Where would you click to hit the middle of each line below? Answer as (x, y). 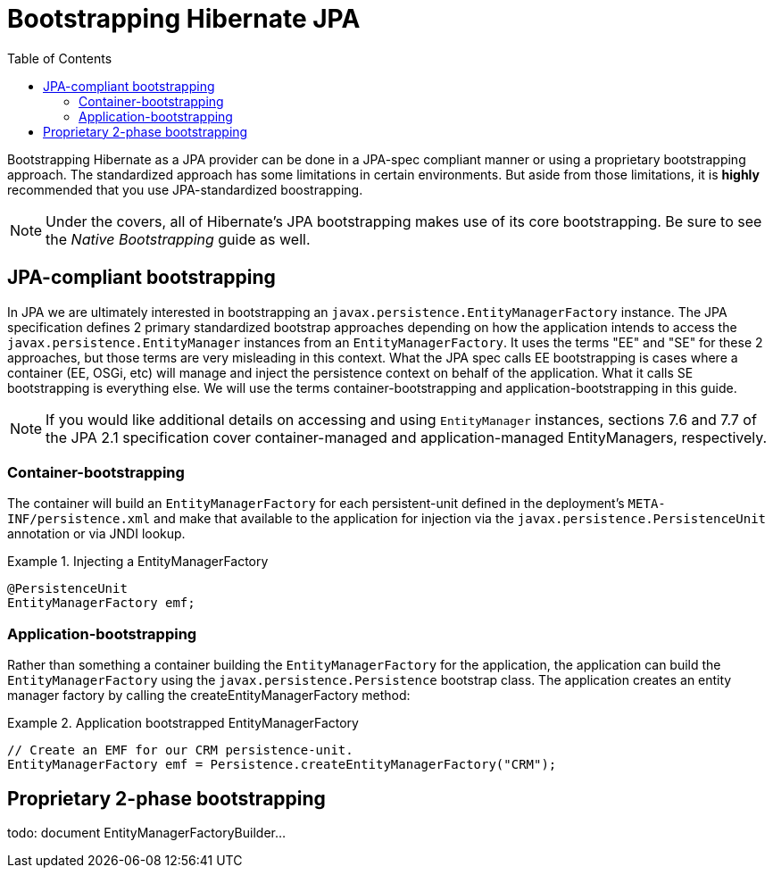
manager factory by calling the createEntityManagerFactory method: (209, 696)
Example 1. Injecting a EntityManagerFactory (138, 562)
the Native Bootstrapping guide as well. (178, 239)
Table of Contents (60, 58)
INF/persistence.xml (79, 519)
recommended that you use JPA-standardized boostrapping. (185, 189)
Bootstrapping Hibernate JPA (184, 19)
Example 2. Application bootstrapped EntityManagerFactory (183, 723)
